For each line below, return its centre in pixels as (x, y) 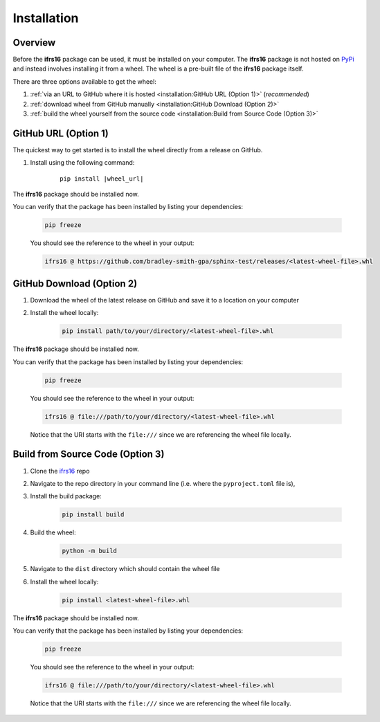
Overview (34, 43)
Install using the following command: (82, 163)
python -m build (90, 551)
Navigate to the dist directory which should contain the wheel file (125, 569)
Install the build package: (66, 496)
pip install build (93, 515)
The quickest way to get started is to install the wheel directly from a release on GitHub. (138, 150)
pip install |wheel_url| (102, 179)
